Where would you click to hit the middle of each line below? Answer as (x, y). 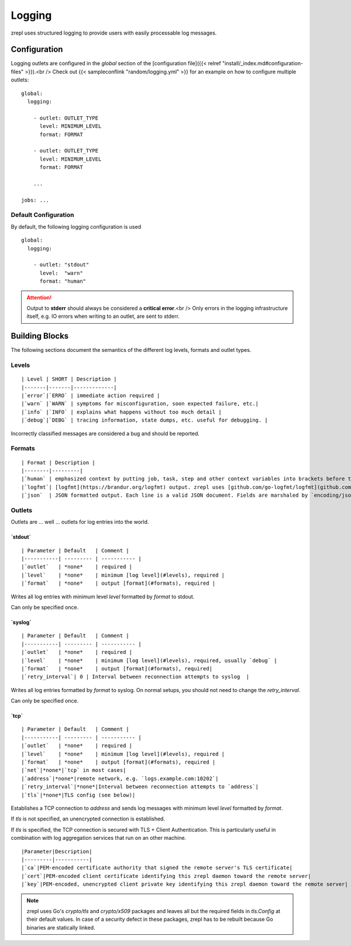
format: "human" (63, 281)
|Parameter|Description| (57, 851)
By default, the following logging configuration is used (76, 226)
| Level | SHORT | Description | (69, 379)
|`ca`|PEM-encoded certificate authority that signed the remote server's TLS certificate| (157, 868)
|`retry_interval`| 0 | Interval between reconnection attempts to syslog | (135, 677)
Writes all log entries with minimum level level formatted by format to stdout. (103, 596)
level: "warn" (61, 273)
